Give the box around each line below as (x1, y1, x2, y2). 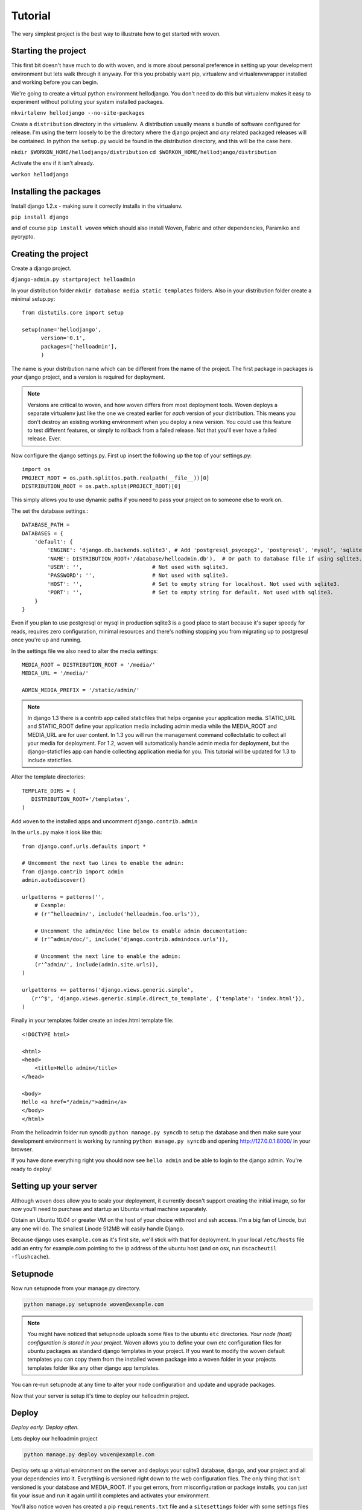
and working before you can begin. (11, 79, 99, 86)
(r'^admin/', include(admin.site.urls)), (34, 961, 159, 968)
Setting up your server (11, 1181, 98, 1191)
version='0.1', (40, 335, 86, 341)
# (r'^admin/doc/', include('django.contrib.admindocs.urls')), (34, 936, 229, 942)
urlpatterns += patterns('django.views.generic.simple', (22, 986, 194, 994)
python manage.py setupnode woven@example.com (24, 1300, 164, 1308)
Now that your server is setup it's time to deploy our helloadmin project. (11, 1392, 189, 1399)
